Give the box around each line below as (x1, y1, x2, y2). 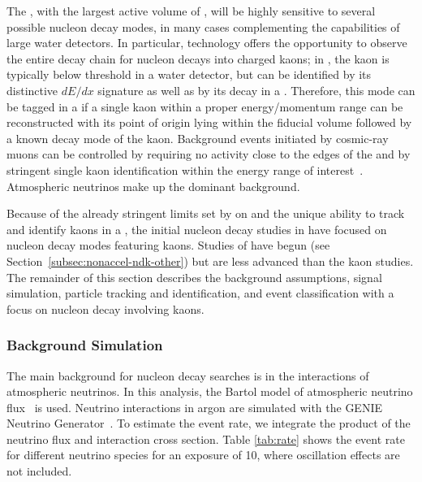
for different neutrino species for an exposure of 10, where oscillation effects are (6, 446, 400, 463)
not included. (6, 462, 72, 480)
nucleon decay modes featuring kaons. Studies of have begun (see (6, 237, 330, 254)
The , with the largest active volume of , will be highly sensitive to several (6, 2, 376, 19)
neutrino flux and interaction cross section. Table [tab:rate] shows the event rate (6, 430, 405, 447)
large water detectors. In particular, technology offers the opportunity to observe (6, 34, 407, 51)
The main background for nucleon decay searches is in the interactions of (6, 367, 369, 384)
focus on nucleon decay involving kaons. (6, 300, 205, 317)
